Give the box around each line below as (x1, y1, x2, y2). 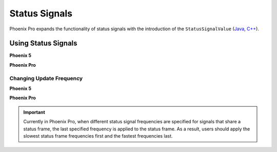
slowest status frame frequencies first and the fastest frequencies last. (23, 132, 173, 139)
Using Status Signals (9, 39, 77, 48)
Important (23, 109, 46, 115)
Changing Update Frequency (9, 74, 83, 82)
